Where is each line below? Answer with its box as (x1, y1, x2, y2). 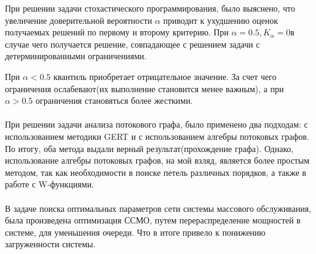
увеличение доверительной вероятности (5, 13, 152, 26)
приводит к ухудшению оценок (163, 13, 278, 26)
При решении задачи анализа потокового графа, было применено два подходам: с (5, 118, 308, 131)
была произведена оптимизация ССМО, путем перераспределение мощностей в (5, 214, 301, 227)
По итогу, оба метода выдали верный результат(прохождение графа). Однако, (5, 142, 294, 154)
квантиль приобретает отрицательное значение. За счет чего (53, 70, 277, 82)
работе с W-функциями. (5, 178, 94, 191)
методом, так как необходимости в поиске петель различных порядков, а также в (5, 165, 306, 178)
